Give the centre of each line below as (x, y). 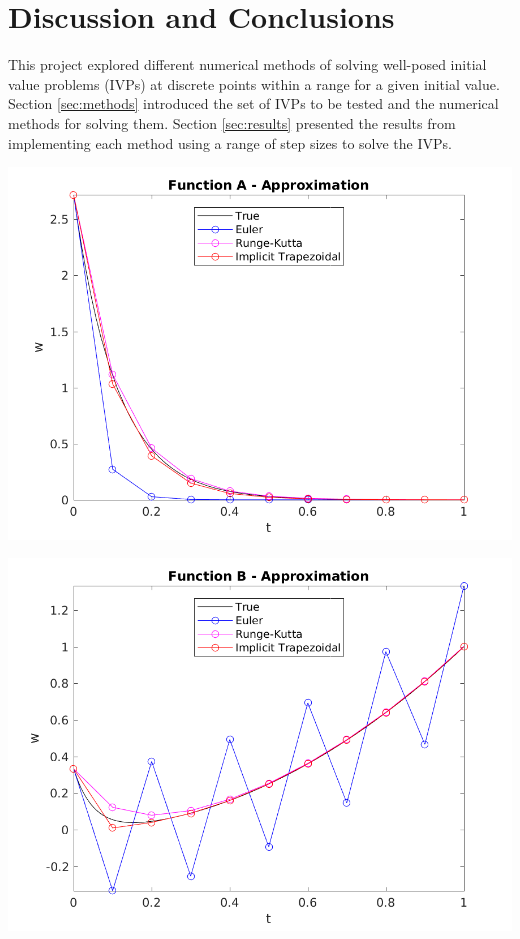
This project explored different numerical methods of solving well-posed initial (247, 64)
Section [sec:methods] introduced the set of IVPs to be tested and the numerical (253, 103)
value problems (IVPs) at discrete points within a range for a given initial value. (254, 83)
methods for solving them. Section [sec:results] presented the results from (232, 122)
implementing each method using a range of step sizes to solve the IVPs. (230, 142)
